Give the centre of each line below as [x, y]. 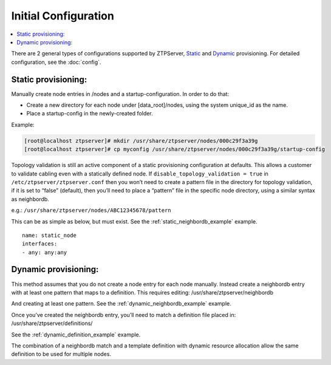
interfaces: [40, 244]
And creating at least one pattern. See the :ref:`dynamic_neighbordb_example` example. [121, 304]
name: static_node [49, 235]
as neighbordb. [30, 199]
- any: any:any [45, 252]
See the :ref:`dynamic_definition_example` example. [76, 335]
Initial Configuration [63, 16]
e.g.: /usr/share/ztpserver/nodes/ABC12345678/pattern [91, 210]
